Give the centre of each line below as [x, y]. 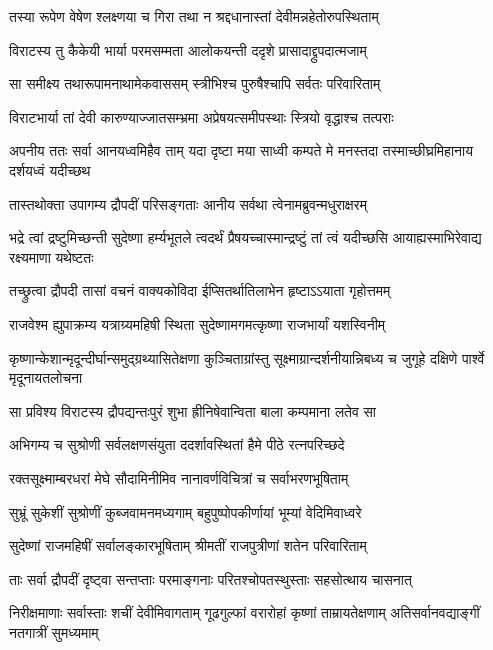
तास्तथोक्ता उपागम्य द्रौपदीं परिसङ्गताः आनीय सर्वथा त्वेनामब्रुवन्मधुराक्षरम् [188, 203]
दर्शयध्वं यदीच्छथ [50, 169]
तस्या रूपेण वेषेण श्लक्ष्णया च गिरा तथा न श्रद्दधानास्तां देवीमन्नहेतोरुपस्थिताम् [194, 16]
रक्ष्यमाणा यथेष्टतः [51, 256]
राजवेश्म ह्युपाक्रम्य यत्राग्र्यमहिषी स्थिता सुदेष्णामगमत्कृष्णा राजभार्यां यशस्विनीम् [197, 323]
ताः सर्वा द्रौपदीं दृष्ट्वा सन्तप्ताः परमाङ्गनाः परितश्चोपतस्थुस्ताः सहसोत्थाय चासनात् [210, 578]
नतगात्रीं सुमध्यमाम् [54, 631]
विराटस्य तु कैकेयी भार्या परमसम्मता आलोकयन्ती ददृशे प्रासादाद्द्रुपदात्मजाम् [188, 49]
